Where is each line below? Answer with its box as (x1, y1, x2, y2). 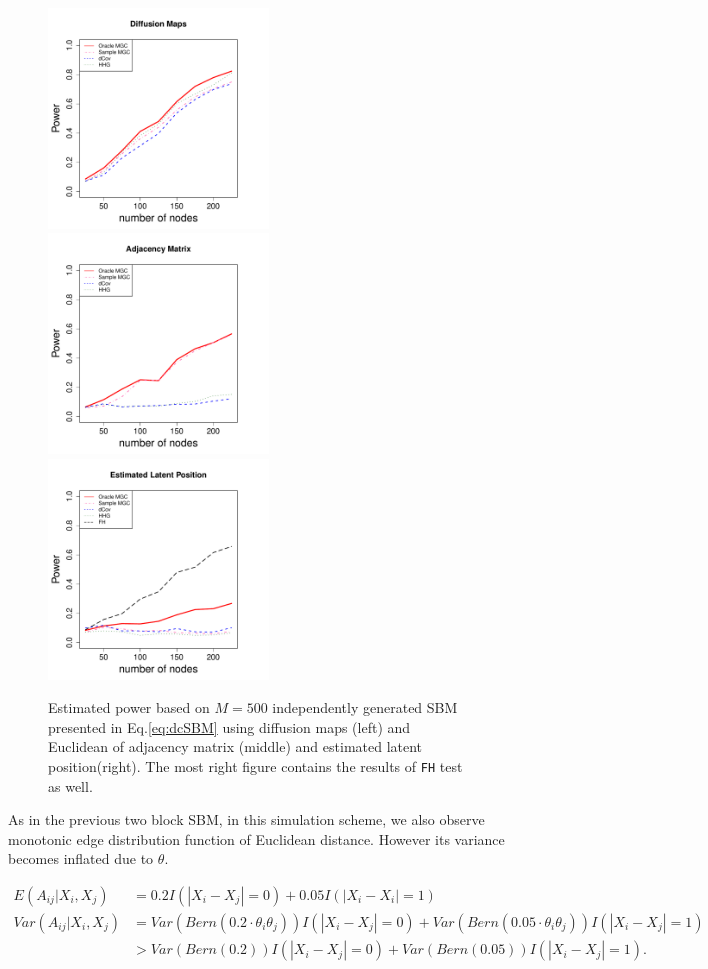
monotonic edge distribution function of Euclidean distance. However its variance (8, 828, 505, 849)
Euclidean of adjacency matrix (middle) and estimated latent (48, 736, 423, 757)
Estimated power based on (48, 697, 210, 718)
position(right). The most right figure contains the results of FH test (48, 755, 463, 776)
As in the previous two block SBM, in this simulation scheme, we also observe (8, 809, 485, 830)
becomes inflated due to (8, 848, 154, 869)
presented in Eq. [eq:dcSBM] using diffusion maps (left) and (48, 716, 411, 737)
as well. (48, 775, 93, 796)
